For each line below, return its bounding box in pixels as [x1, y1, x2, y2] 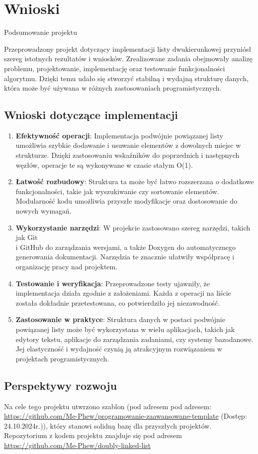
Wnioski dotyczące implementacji [4, 107, 178, 122]
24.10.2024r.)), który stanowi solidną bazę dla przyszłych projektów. [4, 420, 212, 431]
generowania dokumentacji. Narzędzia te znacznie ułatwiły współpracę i [15, 251, 235, 262]
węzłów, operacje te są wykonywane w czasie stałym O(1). [15, 159, 193, 170]
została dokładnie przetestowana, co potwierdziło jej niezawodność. [15, 297, 220, 308]
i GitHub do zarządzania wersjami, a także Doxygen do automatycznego [15, 241, 236, 252]
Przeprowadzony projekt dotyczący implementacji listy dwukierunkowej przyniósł [4, 43, 252, 54]
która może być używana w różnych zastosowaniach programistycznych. [4, 83, 222, 93]
